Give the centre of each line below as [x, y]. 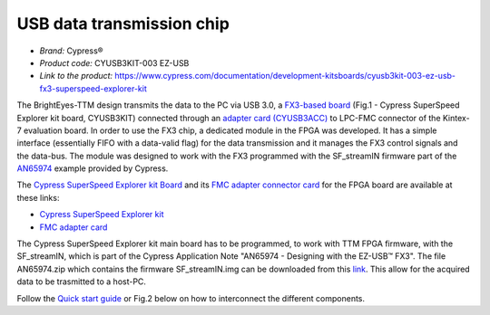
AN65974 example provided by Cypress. [93, 168]
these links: [38, 197]
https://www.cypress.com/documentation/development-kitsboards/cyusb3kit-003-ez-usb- [285, 76]
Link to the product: [76, 76]
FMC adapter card [73, 227]
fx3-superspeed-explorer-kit [93, 88]
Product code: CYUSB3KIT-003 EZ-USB [114, 62]
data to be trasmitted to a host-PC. [82, 282]
